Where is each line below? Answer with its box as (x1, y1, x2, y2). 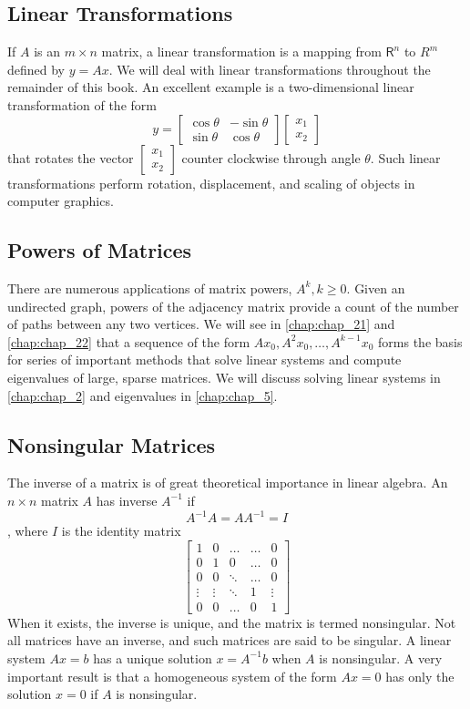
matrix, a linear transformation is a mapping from (101, 42, 382, 61)
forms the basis (378, 332, 463, 351)
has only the (385, 666, 455, 685)
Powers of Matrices (7, 236, 192, 264)
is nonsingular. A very (319, 648, 443, 667)
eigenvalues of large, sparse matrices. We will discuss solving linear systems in (7, 367, 441, 386)
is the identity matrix (61, 521, 181, 540)
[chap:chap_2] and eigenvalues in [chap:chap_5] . (7, 385, 278, 405)
